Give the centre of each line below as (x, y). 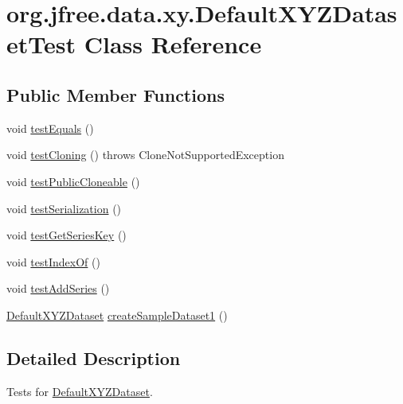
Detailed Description (94, 357)
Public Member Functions (115, 94)
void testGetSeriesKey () (67, 235)
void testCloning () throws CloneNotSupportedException (145, 155)
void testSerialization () (64, 208)
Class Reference (173, 44)
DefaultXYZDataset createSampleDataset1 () (117, 315)
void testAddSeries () (58, 288)
